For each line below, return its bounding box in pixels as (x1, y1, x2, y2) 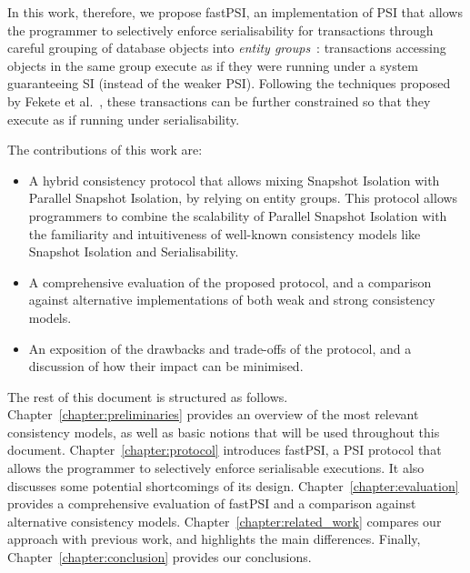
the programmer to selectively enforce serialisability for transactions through (7, 20, 434, 39)
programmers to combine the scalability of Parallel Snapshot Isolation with (28, 206, 447, 225)
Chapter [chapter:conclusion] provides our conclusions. (7, 548, 312, 567)
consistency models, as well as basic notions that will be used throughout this (7, 422, 440, 441)
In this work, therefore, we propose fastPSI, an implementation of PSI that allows (7, 3, 463, 21)
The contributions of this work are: (7, 140, 203, 159)
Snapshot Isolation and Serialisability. (28, 242, 239, 261)
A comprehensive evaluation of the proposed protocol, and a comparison (28, 272, 432, 291)
